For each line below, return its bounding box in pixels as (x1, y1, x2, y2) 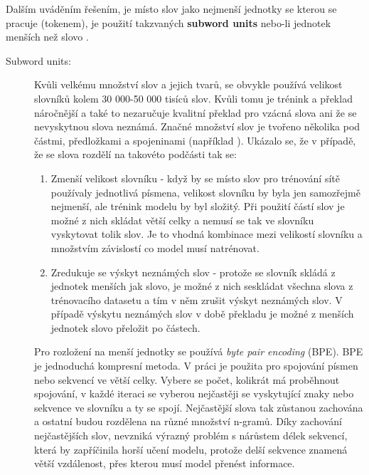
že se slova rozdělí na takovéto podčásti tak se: (34, 147, 237, 162)
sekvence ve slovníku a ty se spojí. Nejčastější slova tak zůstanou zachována (34, 400, 363, 414)
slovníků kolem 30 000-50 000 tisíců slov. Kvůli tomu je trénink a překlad (34, 90, 353, 105)
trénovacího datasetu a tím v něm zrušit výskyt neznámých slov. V (50, 292, 343, 307)
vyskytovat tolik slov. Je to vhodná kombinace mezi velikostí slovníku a (50, 226, 363, 241)
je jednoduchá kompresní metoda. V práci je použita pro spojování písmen (34, 358, 358, 373)
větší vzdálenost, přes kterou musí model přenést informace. (34, 456, 295, 471)
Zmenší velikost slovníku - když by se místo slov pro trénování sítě (50, 170, 340, 185)
